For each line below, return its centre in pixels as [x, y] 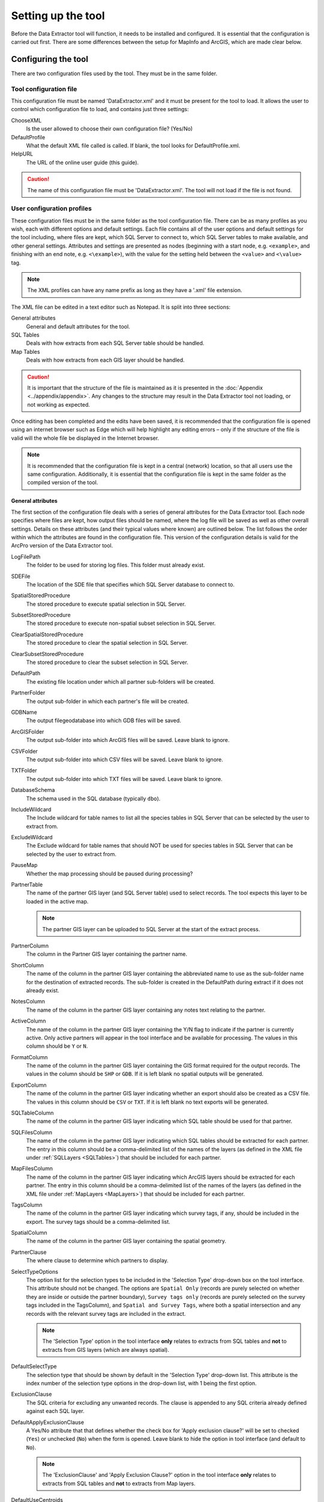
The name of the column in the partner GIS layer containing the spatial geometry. [126, 1241]
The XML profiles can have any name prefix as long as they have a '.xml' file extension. [135, 290]
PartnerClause [29, 1252]
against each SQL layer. [55, 1411]
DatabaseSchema [33, 790]
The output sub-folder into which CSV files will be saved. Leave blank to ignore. [124, 759]
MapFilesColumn [32, 1169]
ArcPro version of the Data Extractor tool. [62, 546]
